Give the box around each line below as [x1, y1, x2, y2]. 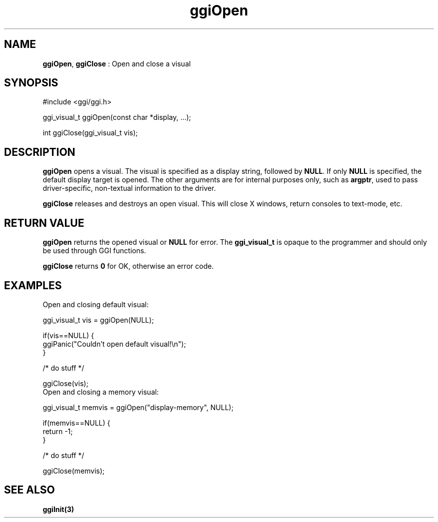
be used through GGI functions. [42, 246, 146, 255]
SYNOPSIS [4, 76, 58, 89]
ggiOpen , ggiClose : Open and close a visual [42, 59, 191, 68]
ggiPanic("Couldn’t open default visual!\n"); [42, 339, 186, 348]
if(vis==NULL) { [42, 331, 94, 340]
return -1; [42, 427, 73, 436]
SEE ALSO [4, 484, 55, 497]
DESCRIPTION [4, 145, 75, 158]
